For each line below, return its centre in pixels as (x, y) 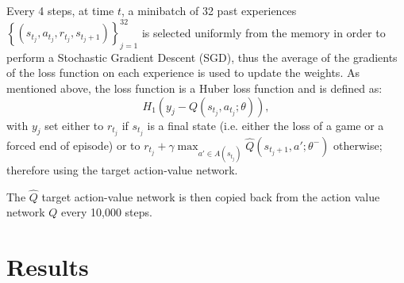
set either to (74, 125)
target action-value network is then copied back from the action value (211, 196)
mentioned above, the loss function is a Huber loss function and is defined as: (194, 88)
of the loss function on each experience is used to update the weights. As (183, 73)
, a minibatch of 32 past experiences (209, 10)
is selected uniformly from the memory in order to (264, 32)
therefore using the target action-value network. (122, 169)
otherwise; (358, 145)
